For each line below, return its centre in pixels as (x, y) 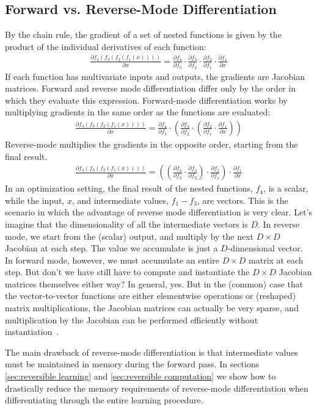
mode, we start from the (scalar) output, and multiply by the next (129, 236)
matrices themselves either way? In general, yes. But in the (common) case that (154, 283)
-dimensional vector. (265, 248)
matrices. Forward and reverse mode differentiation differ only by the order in (150, 88)
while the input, (35, 200)
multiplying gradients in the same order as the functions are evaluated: (138, 112)
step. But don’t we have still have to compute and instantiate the (127, 272)
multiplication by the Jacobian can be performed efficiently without (132, 319)
